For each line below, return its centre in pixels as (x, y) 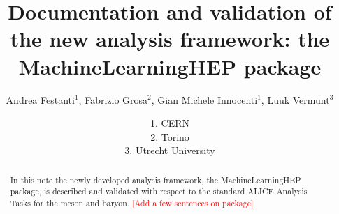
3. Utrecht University (170, 150)
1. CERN (170, 123)
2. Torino (170, 136)
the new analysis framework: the (170, 39)
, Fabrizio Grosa (113, 99)
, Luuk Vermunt (295, 99)
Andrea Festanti (40, 99)
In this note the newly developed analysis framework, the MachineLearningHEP (156, 179)
